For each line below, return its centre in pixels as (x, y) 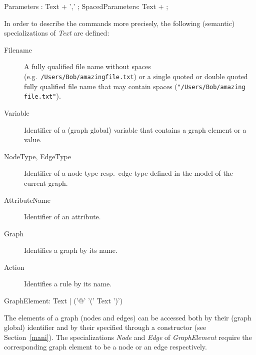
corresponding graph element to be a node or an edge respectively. (105, 347)
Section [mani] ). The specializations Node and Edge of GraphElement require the (128, 337)
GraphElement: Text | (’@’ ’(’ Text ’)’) (63, 301)
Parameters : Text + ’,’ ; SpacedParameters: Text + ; (86, 6)
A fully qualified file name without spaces (87, 66)
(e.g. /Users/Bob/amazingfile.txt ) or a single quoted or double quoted (136, 76)
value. (33, 139)
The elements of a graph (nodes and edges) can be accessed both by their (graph (128, 317)
